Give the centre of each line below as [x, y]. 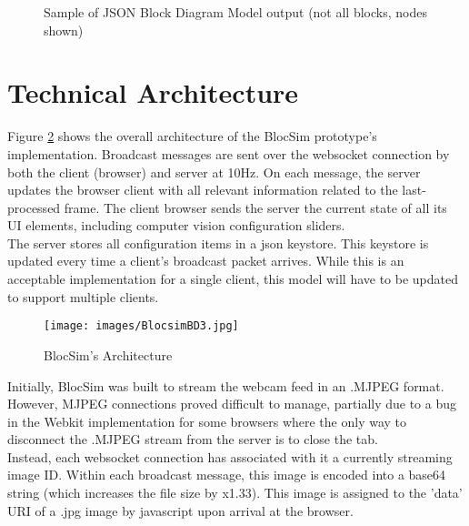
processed [34, 207]
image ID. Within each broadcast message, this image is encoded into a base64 [227, 475]
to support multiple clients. [83, 296]
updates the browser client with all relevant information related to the [203, 190]
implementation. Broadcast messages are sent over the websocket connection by [229, 153]
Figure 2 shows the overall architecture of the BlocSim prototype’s [192, 136]
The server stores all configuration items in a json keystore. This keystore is [218, 243]
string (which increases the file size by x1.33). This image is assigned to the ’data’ [235, 493]
